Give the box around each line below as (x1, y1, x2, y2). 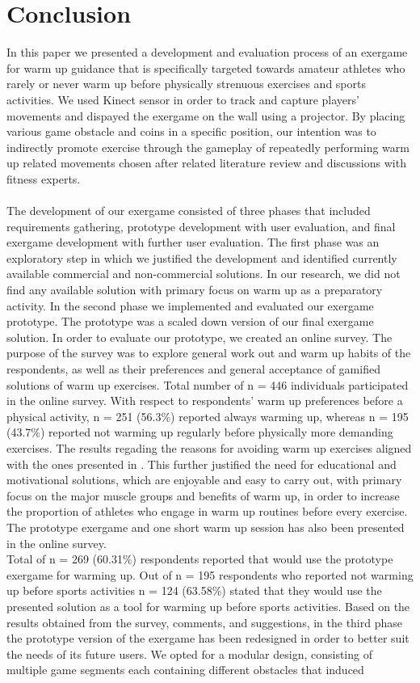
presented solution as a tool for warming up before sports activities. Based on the (6, 597, 410, 614)
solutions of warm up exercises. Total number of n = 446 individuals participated (6, 376, 409, 393)
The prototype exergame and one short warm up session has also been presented (6, 518, 405, 535)
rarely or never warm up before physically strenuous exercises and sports (6, 75, 366, 92)
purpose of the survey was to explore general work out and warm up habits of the (6, 344, 411, 361)
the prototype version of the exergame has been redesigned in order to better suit (6, 630, 409, 647)
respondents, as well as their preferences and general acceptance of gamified (6, 360, 380, 377)
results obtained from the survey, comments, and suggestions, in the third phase (6, 613, 402, 630)
